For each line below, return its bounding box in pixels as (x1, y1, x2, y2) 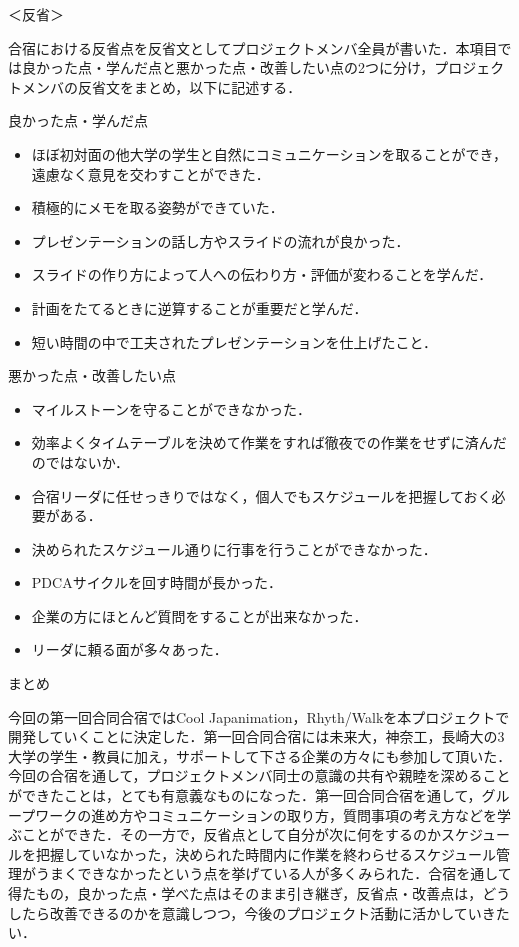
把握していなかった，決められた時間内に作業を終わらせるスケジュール (35, 843, 497, 864)
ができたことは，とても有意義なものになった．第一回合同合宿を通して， (8, 785, 482, 806)
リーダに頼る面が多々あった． (31, 639, 228, 660)
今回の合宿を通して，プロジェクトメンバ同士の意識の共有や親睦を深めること (8, 765, 511, 786)
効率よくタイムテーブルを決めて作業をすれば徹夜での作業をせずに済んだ (31, 432, 507, 453)
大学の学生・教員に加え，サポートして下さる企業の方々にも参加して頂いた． (8, 745, 512, 766)
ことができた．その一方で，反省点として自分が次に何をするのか (21, 824, 442, 845)
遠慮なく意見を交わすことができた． (31, 163, 270, 184)
